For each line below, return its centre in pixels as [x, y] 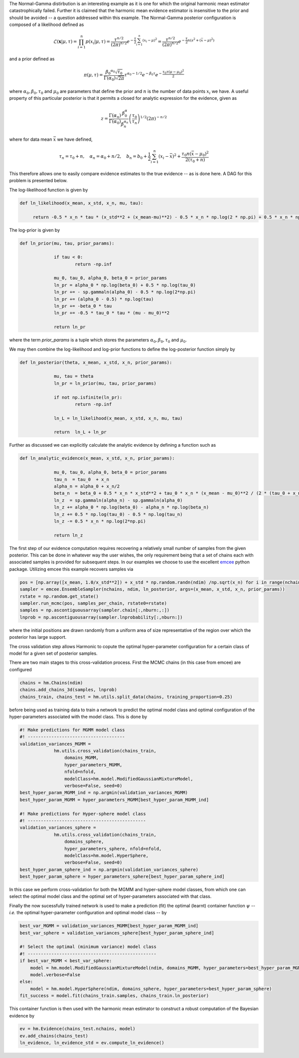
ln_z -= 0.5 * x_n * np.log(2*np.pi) [100, 521]
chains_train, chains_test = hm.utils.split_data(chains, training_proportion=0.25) [126, 697]
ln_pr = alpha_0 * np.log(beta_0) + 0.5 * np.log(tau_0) [125, 285]
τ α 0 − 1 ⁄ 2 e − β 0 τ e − [143, 75]
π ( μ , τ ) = [93, 75]
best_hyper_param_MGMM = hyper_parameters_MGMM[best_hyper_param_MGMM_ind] [114, 799]
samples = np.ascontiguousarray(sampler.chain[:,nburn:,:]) [95, 610]
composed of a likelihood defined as [47, 24]
